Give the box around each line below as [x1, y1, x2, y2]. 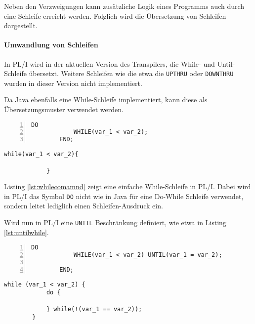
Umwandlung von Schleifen [4, 40, 98, 50]
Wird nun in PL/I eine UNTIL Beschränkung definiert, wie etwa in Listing [4, 217, 226, 228]
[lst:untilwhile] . [4, 227, 49, 237]
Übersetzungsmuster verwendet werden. [4, 104, 124, 115]
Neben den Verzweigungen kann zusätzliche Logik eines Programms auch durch [4, 1, 245, 11]
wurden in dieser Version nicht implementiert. [4, 78, 142, 88]
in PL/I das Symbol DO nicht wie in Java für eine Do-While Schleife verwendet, [4, 191, 244, 201]
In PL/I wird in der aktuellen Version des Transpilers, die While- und [4, 58, 215, 69]
